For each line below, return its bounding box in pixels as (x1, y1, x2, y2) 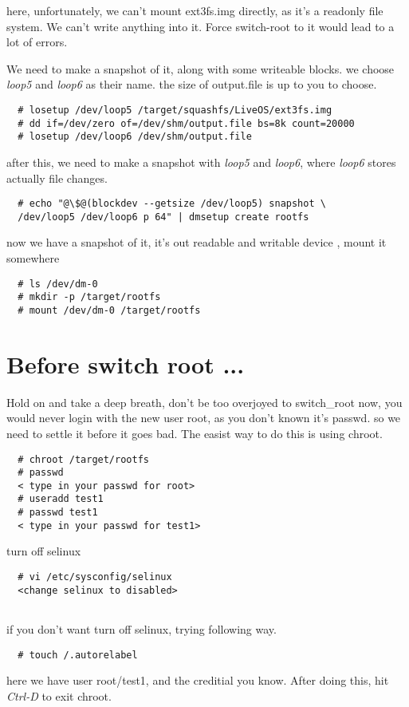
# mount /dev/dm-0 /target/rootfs (18, 304, 201, 316)
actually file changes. (6, 169, 108, 186)
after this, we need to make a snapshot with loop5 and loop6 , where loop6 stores (6, 153, 396, 170)
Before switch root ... (6, 347, 245, 380)
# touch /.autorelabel (18, 649, 138, 661)
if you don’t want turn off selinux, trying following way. (6, 621, 277, 637)
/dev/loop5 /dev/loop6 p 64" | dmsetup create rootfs (18, 211, 309, 223)
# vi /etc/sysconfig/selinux (18, 571, 172, 583)
